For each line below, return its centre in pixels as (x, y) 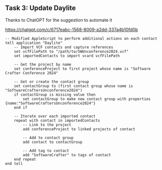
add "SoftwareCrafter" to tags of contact (67, 155)
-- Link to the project (47, 125)
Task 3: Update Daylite (41, 8)
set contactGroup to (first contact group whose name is (74, 86)
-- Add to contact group (48, 137)
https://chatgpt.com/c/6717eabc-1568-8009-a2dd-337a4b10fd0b (72, 30)
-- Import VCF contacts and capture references (64, 47)
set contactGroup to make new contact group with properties (87, 99)
